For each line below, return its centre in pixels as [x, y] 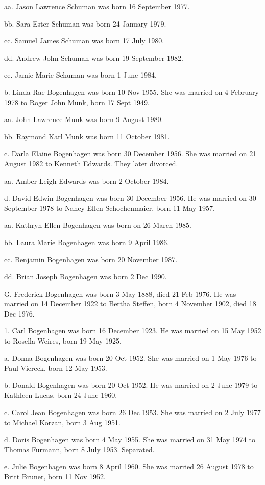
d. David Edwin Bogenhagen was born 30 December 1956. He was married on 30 [130, 198]
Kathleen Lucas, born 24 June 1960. [61, 395]
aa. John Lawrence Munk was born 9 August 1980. [84, 119]
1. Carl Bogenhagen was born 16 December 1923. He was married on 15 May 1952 [133, 331]
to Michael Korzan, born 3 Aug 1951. [62, 422]
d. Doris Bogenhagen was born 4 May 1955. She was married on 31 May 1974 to [130, 439]
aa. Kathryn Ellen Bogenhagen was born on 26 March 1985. [98, 225]
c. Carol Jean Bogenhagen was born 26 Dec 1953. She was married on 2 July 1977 [132, 412]
